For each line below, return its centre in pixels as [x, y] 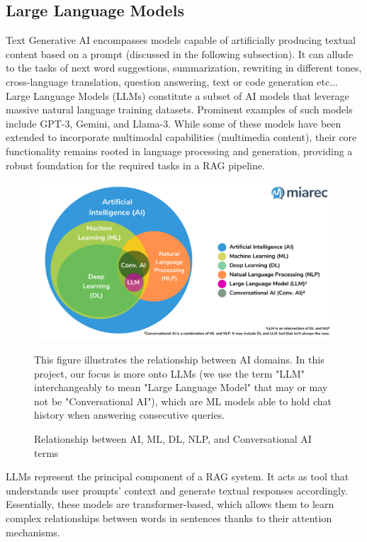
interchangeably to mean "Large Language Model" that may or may [181, 387]
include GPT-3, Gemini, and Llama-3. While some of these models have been [174, 123]
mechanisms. [33, 532]
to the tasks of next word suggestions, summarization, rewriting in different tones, [184, 68]
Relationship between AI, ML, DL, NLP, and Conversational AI [173, 439]
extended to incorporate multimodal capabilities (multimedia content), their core [181, 137]
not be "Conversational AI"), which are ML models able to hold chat [183, 401]
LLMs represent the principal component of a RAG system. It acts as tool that [177, 476]
